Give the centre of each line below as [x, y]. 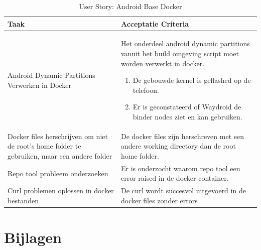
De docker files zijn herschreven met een [182, 136]
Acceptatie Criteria [155, 23]
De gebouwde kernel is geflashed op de [192, 80]
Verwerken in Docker [40, 85]
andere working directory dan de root [178, 146]
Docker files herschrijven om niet [58, 136]
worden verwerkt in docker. [163, 63]
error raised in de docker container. [175, 178]
